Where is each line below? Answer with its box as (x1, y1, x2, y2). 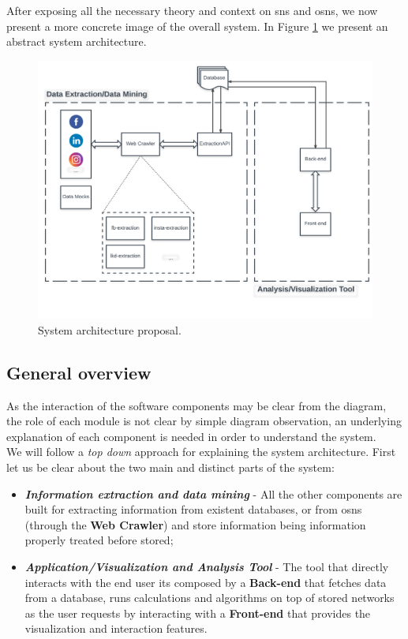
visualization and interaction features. (24, 620, 208, 637)
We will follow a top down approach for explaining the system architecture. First (6, 443, 396, 460)
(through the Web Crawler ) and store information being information (24, 516, 366, 532)
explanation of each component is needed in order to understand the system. (6, 428, 376, 444)
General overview (6, 360, 152, 384)
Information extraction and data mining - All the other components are (24, 485, 402, 502)
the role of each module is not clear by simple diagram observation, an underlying (6, 413, 402, 429)
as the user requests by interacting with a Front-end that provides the (24, 604, 371, 621)
